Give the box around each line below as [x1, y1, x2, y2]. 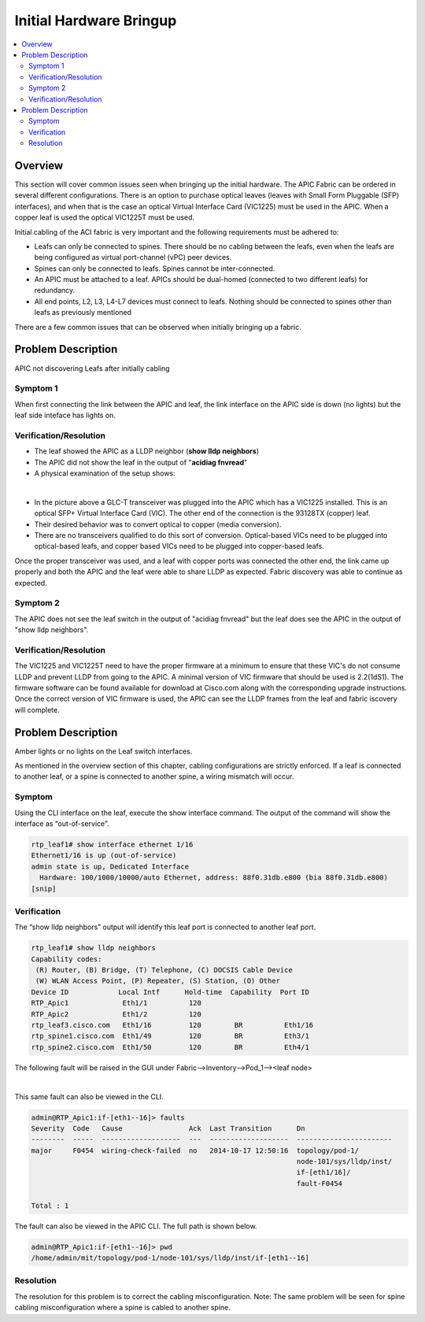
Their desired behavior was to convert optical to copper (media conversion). [34, 520, 282, 529]
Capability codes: [31, 954, 102, 964]
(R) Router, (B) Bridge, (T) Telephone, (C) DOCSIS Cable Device [35, 965, 293, 975]
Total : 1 [31, 1201, 69, 1210]
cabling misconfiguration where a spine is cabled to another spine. [14, 1303, 231, 1313]
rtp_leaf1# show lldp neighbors [31, 943, 157, 953]
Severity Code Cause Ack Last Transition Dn [31, 1124, 305, 1133]
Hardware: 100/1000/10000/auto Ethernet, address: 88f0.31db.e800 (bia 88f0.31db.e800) [39, 873, 389, 882]
